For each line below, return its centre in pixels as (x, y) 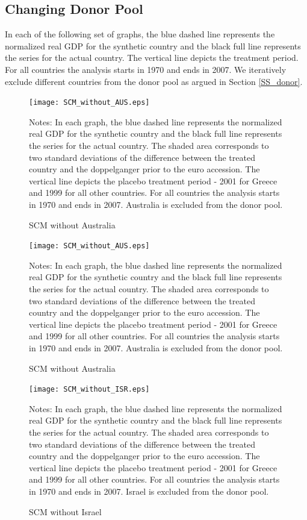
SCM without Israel (65, 511)
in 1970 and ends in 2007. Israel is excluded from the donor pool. (149, 491)
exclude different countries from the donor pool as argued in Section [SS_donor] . (154, 81)
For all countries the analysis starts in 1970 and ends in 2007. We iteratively (146, 69)
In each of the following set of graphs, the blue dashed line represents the (140, 34)
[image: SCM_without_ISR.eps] (89, 390)
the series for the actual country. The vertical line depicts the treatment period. (152, 58)
